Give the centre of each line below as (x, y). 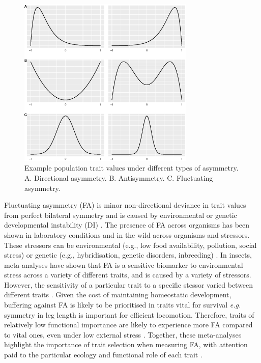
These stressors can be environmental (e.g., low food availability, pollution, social (130, 245)
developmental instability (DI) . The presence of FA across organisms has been (127, 225)
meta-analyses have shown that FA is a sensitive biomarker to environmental (124, 264)
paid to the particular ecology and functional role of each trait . (103, 355)
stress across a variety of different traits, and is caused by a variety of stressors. (128, 275)
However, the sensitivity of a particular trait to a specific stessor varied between (129, 284)
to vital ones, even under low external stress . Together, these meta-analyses (123, 334)
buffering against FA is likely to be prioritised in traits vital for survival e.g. (123, 305)
